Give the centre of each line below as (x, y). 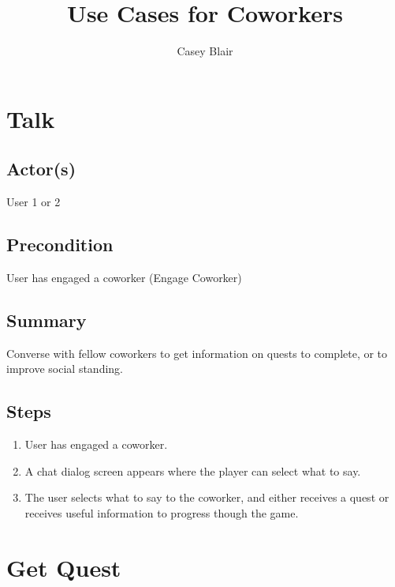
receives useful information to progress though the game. (162, 512)
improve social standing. (65, 369)
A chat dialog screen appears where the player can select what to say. (193, 470)
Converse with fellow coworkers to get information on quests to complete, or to (197, 353)
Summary (47, 320)
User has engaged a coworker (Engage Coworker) (124, 277)
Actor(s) (41, 169)
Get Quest (64, 567)
